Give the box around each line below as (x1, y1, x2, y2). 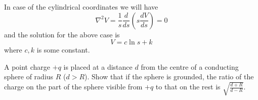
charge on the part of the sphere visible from (4, 81, 143, 92)
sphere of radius (4, 71, 54, 82)
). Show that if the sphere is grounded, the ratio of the (84, 71, 254, 82)
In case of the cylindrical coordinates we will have (4, 2, 158, 12)
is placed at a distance (63, 61, 133, 72)
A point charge (4, 61, 51, 72)
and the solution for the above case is (4, 29, 120, 39)
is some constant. (36, 44, 90, 55)
